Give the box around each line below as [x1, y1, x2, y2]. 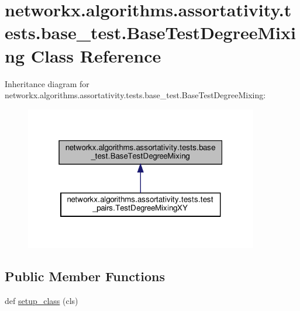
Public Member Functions [5, 267, 165, 285]
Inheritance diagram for [5, 77, 89, 89]
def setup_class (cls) [5, 294, 78, 306]
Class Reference [30, 43, 161, 67]
